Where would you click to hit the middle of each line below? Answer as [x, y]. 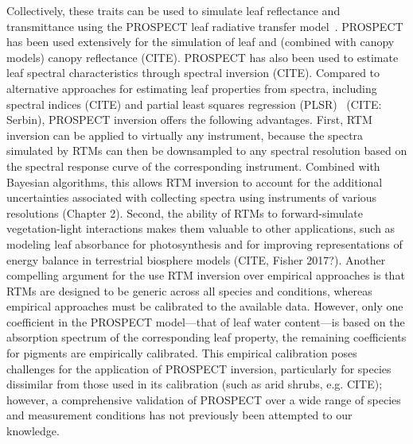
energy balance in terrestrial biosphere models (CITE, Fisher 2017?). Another [196, 259]
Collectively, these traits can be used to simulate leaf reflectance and [173, 10]
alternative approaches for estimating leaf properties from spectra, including [192, 88]
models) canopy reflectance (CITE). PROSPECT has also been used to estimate [203, 57]
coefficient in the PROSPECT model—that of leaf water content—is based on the [206, 321]
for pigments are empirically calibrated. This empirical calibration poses [182, 353]
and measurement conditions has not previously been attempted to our [179, 415]
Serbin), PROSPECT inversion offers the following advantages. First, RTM [189, 120]
